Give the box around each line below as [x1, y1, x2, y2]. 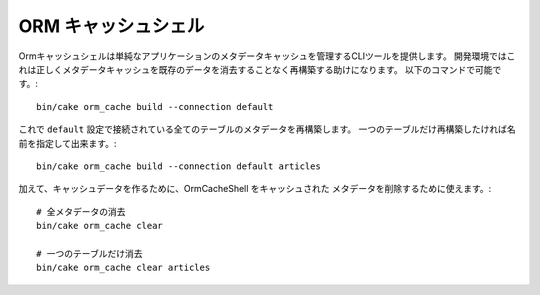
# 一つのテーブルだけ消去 [36, 248, 144, 259]
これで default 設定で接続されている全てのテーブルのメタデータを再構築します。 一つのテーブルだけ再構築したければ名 [18, 123, 516, 135]
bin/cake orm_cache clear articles [36, 262, 211, 274]
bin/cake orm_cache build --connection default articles [36, 160, 322, 172]
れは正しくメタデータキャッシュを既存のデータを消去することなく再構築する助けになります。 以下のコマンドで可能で [18, 63, 502, 75]
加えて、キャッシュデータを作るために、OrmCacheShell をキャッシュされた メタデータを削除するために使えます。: [18, 183, 492, 195]
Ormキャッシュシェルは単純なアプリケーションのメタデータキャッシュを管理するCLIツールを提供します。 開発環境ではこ [18, 50, 516, 62]
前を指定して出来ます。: [18, 137, 117, 149]
